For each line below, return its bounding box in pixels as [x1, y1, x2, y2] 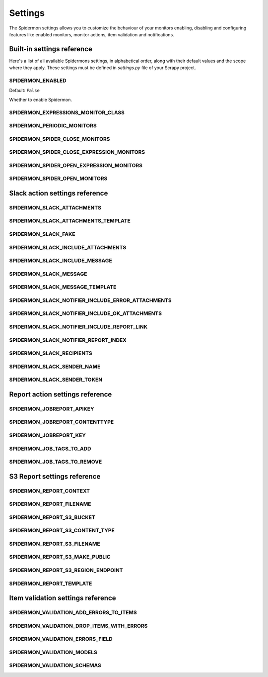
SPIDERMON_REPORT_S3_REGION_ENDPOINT [9, 567, 124, 574]
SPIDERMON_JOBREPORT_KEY [9, 432, 86, 439]
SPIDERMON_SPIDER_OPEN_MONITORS [9, 175, 108, 182]
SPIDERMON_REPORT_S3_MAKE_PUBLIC [9, 554, 111, 561]
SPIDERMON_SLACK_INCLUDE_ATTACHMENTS [9, 244, 127, 251]
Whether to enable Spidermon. [9, 97, 72, 102]
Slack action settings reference [9, 189, 108, 197]
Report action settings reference [9, 390, 112, 398]
